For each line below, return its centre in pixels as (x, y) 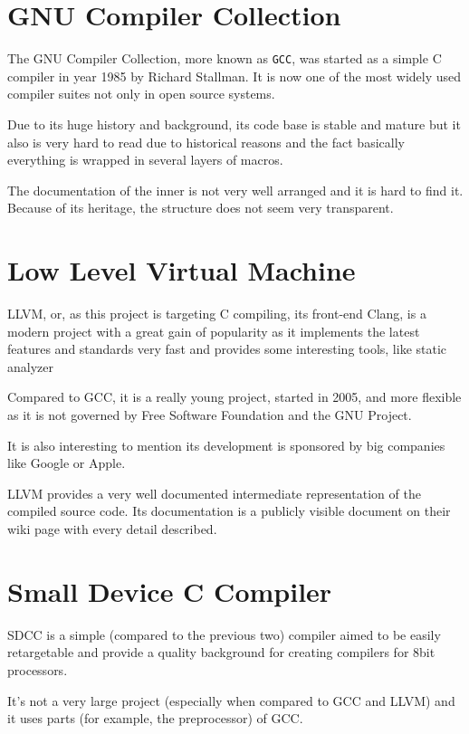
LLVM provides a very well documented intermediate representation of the (214, 493)
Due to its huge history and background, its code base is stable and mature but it (234, 124)
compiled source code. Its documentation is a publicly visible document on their (229, 511)
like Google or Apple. (67, 463)
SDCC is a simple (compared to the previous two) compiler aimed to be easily (224, 634)
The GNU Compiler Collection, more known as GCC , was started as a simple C (225, 58)
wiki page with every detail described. (112, 529)
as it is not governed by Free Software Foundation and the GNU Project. (210, 415)
